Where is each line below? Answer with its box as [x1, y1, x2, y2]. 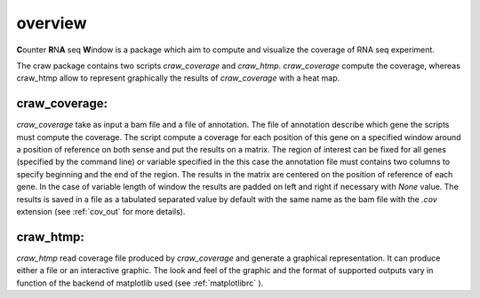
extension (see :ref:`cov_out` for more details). [16, 206, 186, 216]
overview [16, 13, 87, 33]
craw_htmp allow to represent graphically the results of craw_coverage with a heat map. [16, 73, 340, 83]
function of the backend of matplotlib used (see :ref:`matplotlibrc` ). [16, 278, 264, 288]
